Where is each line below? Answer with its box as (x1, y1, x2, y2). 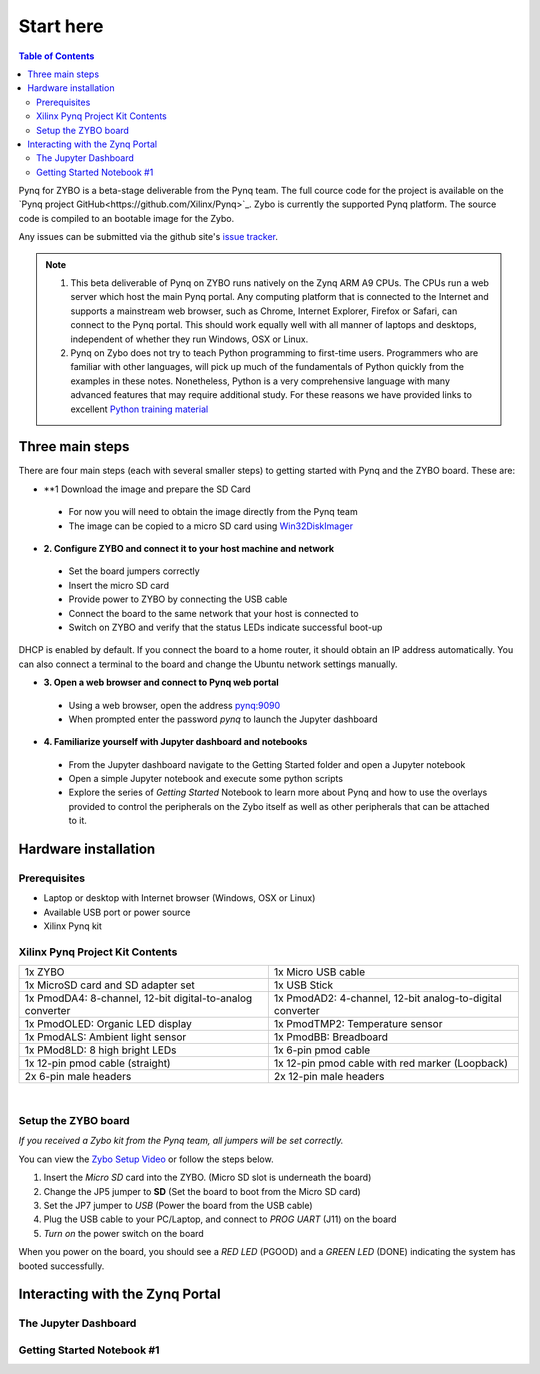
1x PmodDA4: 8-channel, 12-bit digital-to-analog (24, 991, 253, 1005)
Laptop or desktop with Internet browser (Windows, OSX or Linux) (43, 892, 316, 904)
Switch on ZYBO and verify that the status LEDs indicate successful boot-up (68, 621, 383, 633)
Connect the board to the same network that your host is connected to (68, 607, 359, 619)
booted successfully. (18, 1260, 105, 1272)
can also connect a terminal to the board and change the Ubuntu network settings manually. (18, 658, 398, 670)
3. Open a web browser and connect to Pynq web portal (43, 676, 279, 689)
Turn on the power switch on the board (43, 1227, 204, 1239)
